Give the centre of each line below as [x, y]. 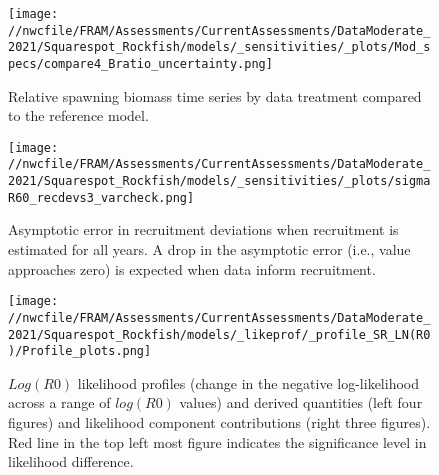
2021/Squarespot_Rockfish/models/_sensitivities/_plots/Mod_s [219, 47]
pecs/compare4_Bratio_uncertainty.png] [140, 63]
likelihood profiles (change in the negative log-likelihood [248, 382]
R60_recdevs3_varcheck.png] [101, 197]
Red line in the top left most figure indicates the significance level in [217, 441]
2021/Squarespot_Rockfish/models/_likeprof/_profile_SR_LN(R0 [219, 334]
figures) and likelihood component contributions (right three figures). [219, 422]
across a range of [59, 402]
